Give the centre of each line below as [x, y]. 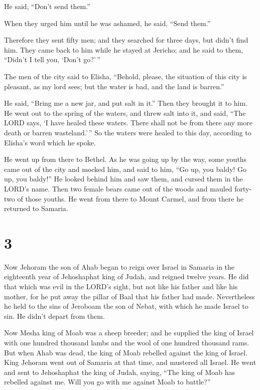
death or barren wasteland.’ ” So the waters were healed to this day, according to [128, 132]
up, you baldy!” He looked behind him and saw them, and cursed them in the [123, 179]
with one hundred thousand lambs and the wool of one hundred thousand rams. [127, 342]
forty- [243, 188]
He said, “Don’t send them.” [47, 6]
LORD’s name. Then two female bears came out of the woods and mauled [118, 188]
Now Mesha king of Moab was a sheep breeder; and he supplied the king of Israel [129, 333]
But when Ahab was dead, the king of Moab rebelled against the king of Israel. [126, 352]
